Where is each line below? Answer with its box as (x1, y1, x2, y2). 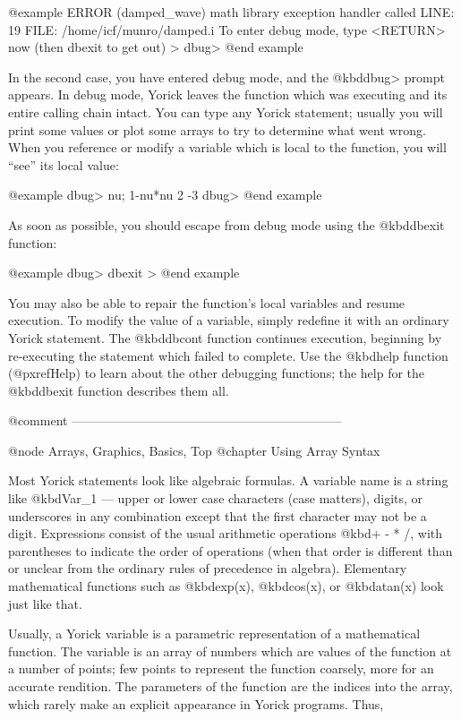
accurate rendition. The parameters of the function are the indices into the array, (8, 677, 453, 695)
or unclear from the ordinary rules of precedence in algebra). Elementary (8, 559, 407, 578)
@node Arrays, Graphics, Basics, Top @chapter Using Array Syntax (8, 441, 380, 459)
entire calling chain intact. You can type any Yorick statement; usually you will (8, 102, 443, 121)
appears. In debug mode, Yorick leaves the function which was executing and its (8, 85, 448, 104)
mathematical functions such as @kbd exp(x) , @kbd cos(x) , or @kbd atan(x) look (8, 577, 444, 595)
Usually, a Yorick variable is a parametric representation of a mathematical (8, 624, 421, 643)
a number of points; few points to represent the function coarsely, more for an (8, 659, 434, 678)
